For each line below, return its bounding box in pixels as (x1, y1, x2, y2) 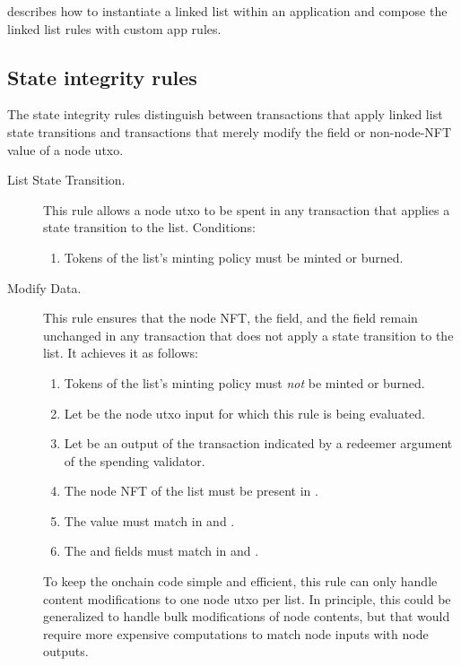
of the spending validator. (64, 451, 205, 470)
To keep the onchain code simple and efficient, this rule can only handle (43, 572, 438, 591)
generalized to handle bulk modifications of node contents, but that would (43, 607, 450, 626)
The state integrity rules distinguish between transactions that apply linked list (7, 105, 443, 124)
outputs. (43, 642, 89, 661)
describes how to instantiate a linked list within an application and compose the (7, 2, 448, 20)
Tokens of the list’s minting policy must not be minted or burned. (64, 373, 425, 392)
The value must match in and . (64, 511, 235, 530)
